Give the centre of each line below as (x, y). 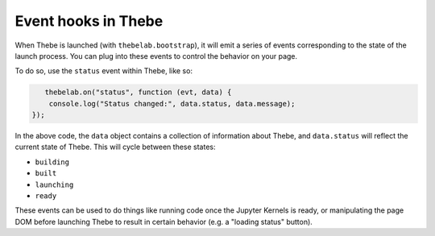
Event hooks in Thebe (89, 21)
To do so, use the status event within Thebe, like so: (104, 71)
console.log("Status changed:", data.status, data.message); (172, 104)
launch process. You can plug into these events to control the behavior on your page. (156, 56)
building (52, 162)
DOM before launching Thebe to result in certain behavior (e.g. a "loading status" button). (164, 222)
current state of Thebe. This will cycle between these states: (115, 147)
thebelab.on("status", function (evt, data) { (138, 92)
